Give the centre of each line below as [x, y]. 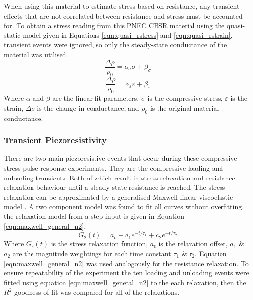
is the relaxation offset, [193, 244]
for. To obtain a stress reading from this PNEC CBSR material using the [114, 25]
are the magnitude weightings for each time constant [92, 253]
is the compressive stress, [185, 98]
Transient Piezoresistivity [55, 140]
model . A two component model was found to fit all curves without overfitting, [124, 206]
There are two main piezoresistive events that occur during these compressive [121, 158]
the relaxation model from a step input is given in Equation [94, 216]
